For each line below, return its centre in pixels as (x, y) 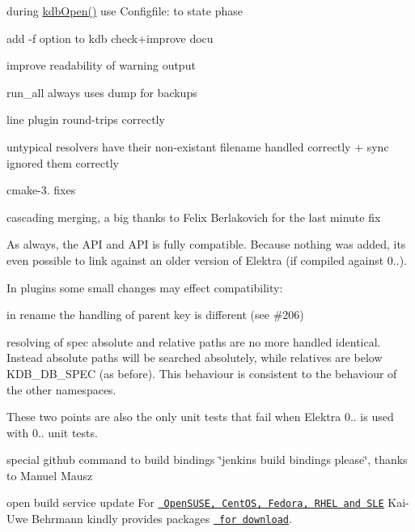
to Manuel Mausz (50, 475)
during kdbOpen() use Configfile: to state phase (125, 11)
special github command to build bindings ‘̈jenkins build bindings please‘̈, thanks (207, 460)
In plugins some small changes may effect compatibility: (145, 287)
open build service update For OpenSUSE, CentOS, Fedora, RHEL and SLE (195, 502)
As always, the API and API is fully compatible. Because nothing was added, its (206, 244)
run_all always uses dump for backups (102, 92)
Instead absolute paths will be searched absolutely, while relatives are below (195, 358)
